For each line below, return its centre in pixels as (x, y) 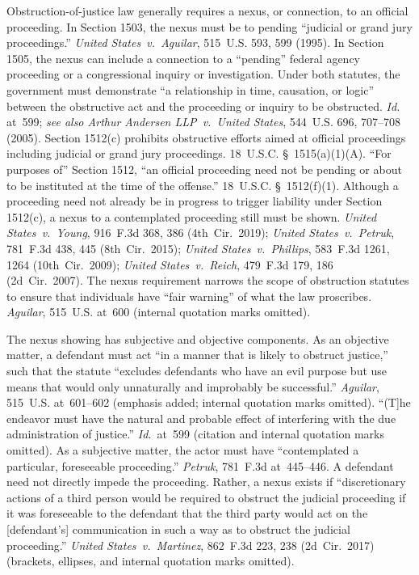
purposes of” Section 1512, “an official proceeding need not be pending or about (204, 169)
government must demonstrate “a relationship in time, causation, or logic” (191, 89)
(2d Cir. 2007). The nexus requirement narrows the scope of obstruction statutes (208, 280)
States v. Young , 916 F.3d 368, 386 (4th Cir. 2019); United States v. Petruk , (201, 233)
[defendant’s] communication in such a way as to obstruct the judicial (178, 529)
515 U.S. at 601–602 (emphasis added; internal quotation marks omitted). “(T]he (209, 402)
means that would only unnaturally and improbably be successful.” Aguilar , (193, 386)
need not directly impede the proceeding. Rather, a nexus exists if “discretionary (206, 482)
